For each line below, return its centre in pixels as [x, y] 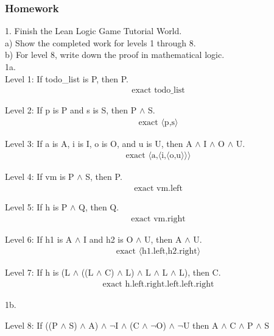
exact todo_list [158, 91]
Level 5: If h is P [36, 207]
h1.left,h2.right [170, 252]
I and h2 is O [108, 239]
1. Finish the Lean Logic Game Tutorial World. [93, 31]
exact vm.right [158, 219]
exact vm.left [158, 189]
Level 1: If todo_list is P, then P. [67, 78]
